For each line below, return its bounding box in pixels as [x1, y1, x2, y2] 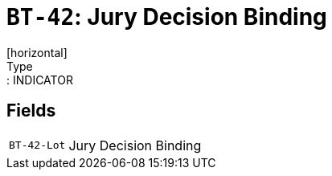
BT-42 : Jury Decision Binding [6, 3, 327, 31]
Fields [6, 100, 56, 121]
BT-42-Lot [9, 139, 66, 152]
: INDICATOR [6, 72, 73, 87]
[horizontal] [6, 45, 68, 59]
